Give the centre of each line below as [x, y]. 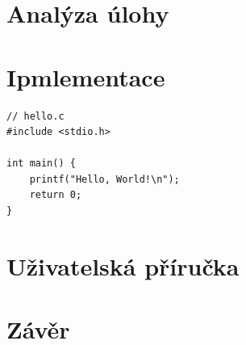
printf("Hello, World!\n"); [104, 179]
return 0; [56, 195]
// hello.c [35, 116]
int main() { [41, 164]
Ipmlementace [86, 76]
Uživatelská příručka [123, 265]
